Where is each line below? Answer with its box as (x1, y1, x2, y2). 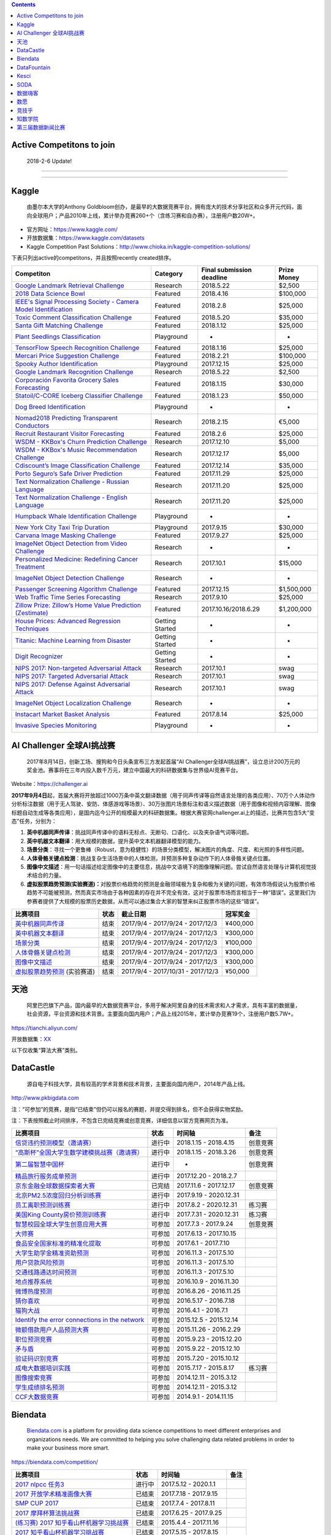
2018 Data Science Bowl (15, 289, 85, 298)
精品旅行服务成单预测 (15, 1172, 77, 1181)
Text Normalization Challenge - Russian (15, 477, 129, 486)
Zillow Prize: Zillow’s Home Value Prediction (15, 600, 141, 609)
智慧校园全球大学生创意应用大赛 (15, 1220, 107, 1229)
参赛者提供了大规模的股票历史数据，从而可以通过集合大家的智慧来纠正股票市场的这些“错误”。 (26, 897, 263, 905)
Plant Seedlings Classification (15, 332, 101, 341)
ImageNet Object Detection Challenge (15, 573, 125, 582)
